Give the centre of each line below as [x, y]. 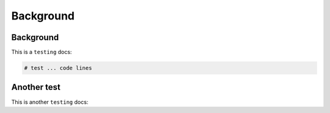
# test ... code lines [58, 68]
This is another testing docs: [50, 102]
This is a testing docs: [42, 52]
